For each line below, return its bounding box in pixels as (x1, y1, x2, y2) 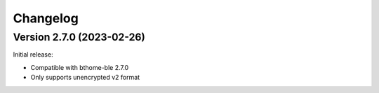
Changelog (13, 10, 79, 26)
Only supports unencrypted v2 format (30, 73, 140, 82)
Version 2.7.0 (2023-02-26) (13, 31, 145, 43)
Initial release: (13, 50, 53, 59)
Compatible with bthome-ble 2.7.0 (30, 63, 129, 71)
